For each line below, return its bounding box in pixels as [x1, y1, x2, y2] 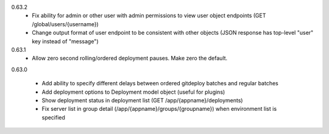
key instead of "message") [32, 37, 99, 45]
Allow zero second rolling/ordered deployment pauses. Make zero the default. [32, 55, 228, 62]
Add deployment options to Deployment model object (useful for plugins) [41, 88, 225, 96]
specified [41, 113, 65, 121]
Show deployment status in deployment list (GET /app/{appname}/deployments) [41, 96, 243, 104]
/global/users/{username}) [32, 20, 99, 27]
